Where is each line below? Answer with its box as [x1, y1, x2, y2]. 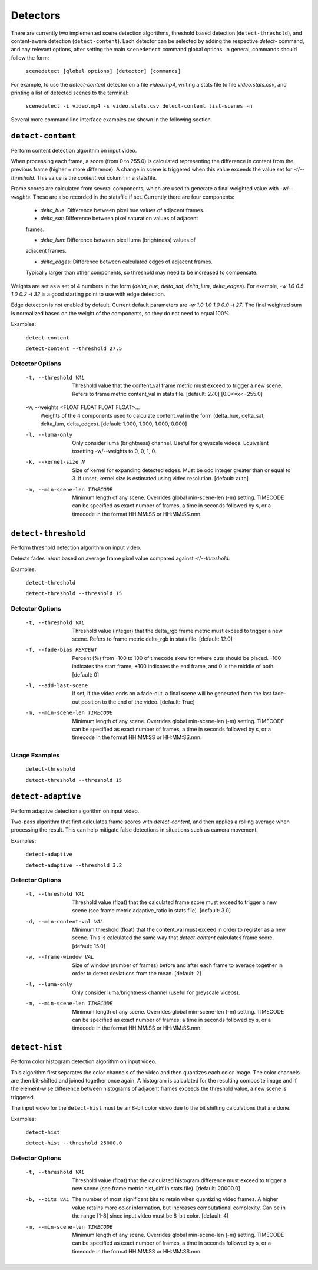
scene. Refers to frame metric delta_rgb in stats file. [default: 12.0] [72, 635, 233, 642]
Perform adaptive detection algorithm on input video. [11, 807, 140, 814]
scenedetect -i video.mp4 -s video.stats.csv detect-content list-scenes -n [25, 103, 253, 110]
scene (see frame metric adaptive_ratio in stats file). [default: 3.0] [72, 907, 231, 914]
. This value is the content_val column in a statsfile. [34, 174, 157, 181]
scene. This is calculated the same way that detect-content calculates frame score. [72, 934, 274, 941]
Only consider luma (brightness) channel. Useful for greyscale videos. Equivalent [72, 439, 269, 446]
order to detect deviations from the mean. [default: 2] [72, 969, 201, 977]
